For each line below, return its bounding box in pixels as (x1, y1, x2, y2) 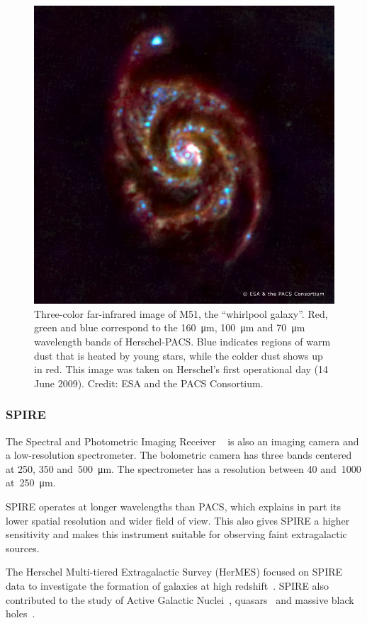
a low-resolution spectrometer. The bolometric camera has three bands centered (6, 447, 352, 462)
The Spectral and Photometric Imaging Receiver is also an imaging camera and (6, 433, 359, 448)
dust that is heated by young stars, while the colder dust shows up (34, 348, 323, 362)
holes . (6, 606, 35, 621)
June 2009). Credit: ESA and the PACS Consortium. (34, 375, 264, 390)
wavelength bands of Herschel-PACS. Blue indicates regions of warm (34, 334, 331, 349)
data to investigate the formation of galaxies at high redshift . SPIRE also (6, 578, 329, 593)
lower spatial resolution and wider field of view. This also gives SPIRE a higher (6, 513, 350, 527)
